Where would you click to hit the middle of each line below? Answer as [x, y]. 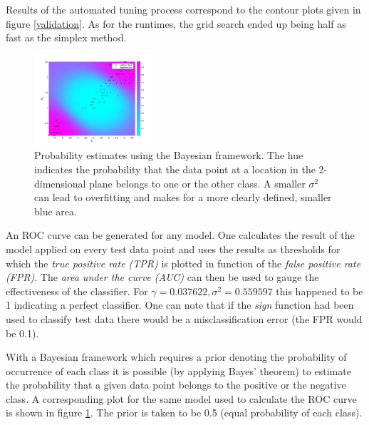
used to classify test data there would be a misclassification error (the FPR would [184, 318]
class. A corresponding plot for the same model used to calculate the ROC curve [181, 398]
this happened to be [319, 291]
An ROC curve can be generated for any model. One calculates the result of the [180, 235]
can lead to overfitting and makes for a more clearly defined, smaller [183, 197]
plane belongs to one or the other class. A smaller [197, 183]
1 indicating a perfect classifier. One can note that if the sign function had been [180, 305]
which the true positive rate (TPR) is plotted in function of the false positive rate [183, 263]
